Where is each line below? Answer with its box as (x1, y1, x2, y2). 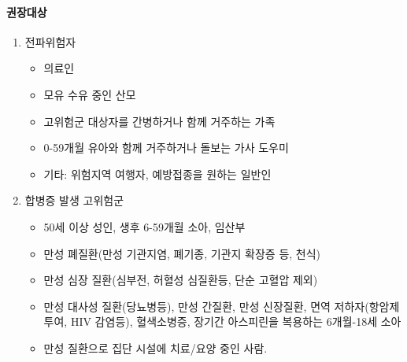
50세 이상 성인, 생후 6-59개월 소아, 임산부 (43, 218, 246, 235)
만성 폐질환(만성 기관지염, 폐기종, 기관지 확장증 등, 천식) (43, 245, 321, 261)
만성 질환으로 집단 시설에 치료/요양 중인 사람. (43, 339, 268, 356)
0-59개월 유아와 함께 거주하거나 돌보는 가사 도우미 (43, 139, 289, 156)
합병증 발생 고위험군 (24, 192, 124, 209)
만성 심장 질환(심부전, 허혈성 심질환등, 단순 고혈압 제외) (43, 271, 318, 288)
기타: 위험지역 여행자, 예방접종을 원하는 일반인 (43, 165, 272, 182)
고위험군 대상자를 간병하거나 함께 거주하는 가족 (43, 113, 276, 129)
